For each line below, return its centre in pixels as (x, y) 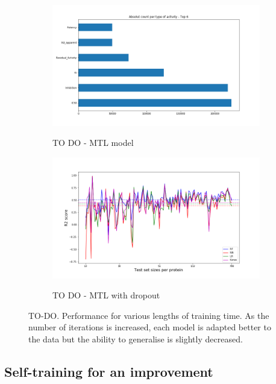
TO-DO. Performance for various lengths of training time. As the (149, 315)
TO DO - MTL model (93, 143)
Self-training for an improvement (109, 371)
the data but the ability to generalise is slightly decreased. (136, 338)
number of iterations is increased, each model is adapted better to (150, 327)
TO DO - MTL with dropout (106, 295)
